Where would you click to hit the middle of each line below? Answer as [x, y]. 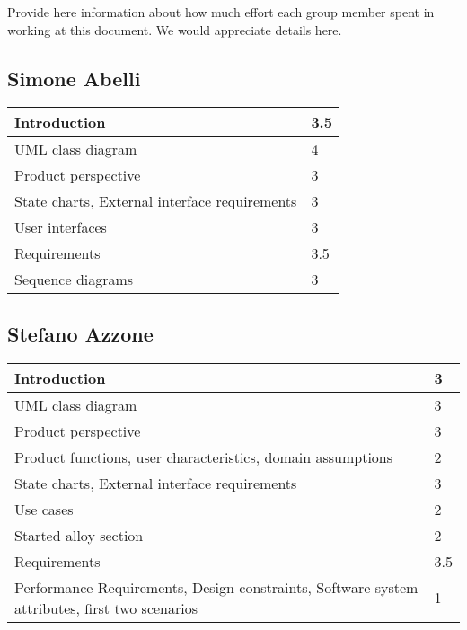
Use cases [44, 509]
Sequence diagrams [74, 280]
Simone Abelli [74, 78]
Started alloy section [79, 535]
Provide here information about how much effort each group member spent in [221, 12]
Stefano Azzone [80, 333]
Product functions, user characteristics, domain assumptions [204, 457]
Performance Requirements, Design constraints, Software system [216, 587]
